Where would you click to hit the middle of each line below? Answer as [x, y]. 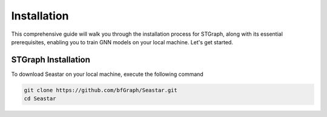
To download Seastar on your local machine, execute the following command [107, 74]
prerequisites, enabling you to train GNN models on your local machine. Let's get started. [122, 42]
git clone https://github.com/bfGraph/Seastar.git [101, 90]
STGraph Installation [51, 60]
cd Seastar [40, 99]
